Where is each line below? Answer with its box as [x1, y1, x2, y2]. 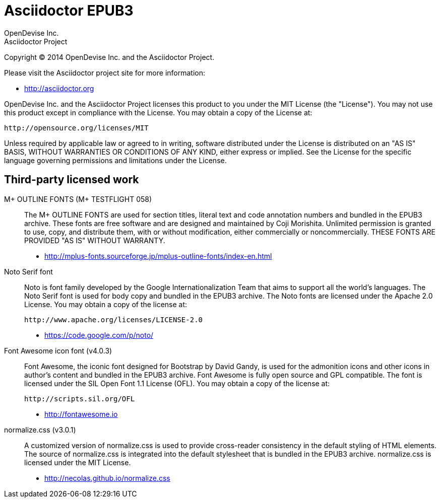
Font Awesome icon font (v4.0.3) [4, 346, 112, 355]
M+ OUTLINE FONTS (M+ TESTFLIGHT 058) [4, 194, 152, 203]
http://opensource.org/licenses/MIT [4, 123, 149, 132]
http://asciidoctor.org [24, 84, 94, 93]
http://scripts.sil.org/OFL [24, 394, 135, 403]
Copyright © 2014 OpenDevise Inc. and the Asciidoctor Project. [4, 52, 215, 61]
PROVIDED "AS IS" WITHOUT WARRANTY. [24, 236, 165, 245]
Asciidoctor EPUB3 [4, 2, 134, 19]
